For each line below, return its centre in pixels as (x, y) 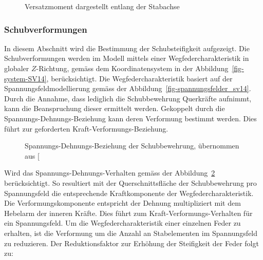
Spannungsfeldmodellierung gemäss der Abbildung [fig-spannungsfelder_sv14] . (128, 88)
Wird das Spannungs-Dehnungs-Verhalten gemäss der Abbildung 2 (110, 173)
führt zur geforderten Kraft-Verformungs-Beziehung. (86, 128)
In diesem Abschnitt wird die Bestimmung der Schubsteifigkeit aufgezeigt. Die (127, 48)
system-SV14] (25, 78)
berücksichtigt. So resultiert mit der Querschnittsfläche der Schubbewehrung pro (130, 182)
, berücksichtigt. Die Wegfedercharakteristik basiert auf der (139, 78)
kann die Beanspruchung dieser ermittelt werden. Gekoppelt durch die (115, 108)
